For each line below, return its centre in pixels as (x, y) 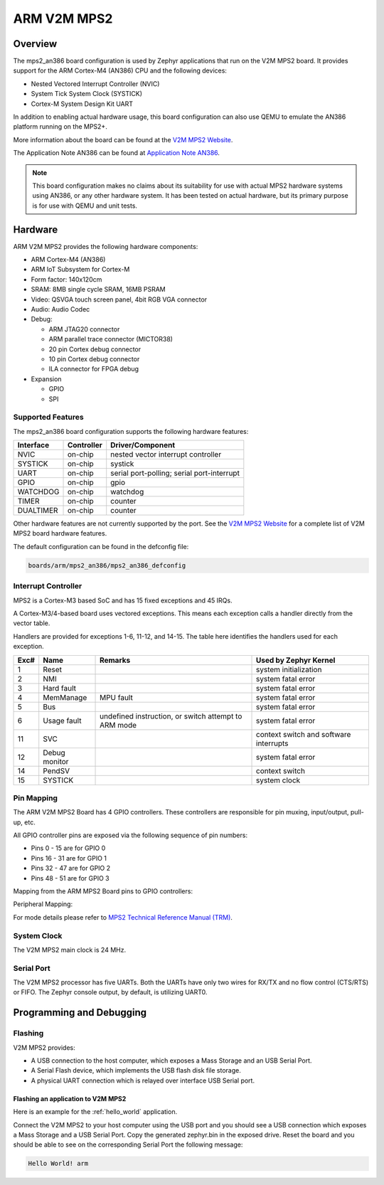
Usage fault (62, 721)
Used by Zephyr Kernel (296, 660)
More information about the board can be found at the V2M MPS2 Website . (123, 139)
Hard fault (60, 688)
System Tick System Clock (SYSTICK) (86, 94)
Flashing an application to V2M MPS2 (70, 1098)
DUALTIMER (38, 511)
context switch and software (304, 734)
